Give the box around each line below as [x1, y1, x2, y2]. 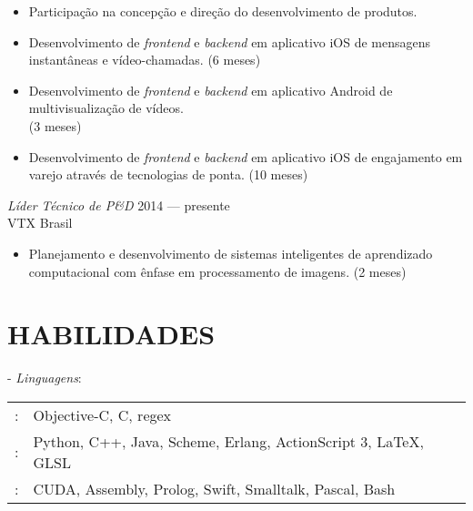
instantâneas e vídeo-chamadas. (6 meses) [28, 50, 261, 69]
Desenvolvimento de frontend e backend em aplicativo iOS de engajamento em [28, 147, 463, 166]
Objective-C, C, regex [33, 404, 172, 425]
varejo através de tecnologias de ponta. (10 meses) [28, 165, 308, 184]
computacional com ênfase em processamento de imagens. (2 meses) [28, 261, 407, 281]
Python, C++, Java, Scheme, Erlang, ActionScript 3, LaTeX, [33, 430, 424, 452]
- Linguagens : [7, 368, 82, 387]
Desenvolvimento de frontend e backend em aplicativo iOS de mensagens [28, 32, 431, 51]
